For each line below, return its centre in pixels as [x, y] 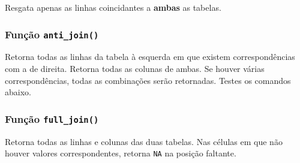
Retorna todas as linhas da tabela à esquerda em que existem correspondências [150, 57]
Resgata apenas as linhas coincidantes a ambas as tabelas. [113, 7]
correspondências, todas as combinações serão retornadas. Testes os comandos [148, 80]
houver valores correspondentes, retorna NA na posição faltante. [121, 153]
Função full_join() [52, 118]
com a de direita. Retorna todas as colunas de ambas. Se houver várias [135, 68]
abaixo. [18, 92]
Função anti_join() [52, 34]
